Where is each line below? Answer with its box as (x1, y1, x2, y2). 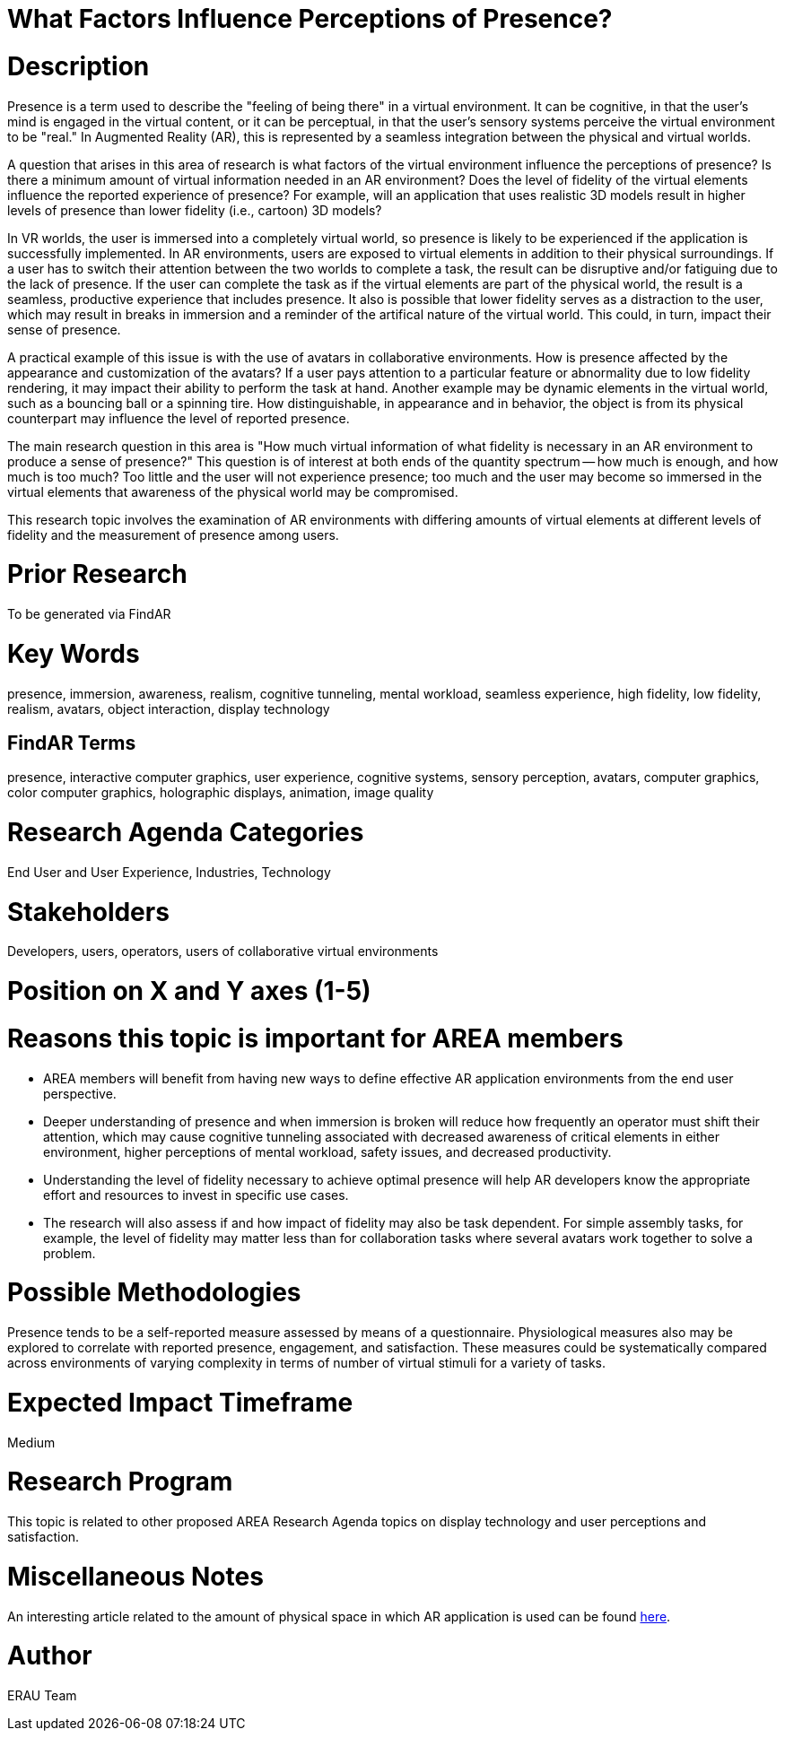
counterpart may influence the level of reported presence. (7, 410, 350, 426)
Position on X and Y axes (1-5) (7, 976, 371, 1007)
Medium (7, 1434, 56, 1450)
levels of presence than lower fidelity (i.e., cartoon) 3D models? (7, 202, 382, 218)
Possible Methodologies (7, 1277, 301, 1308)
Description (7, 50, 150, 82)
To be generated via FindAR (7, 606, 171, 621)
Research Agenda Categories (7, 817, 364, 848)
